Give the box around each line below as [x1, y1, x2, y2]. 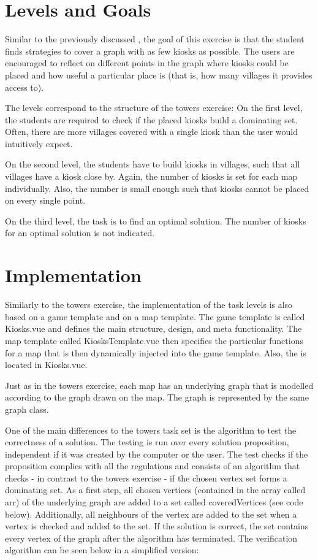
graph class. [5, 402, 49, 415]
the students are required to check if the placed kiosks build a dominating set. [5, 113, 298, 126]
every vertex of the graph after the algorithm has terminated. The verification [5, 531, 298, 544]
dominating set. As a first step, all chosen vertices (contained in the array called [5, 483, 306, 496]
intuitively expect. [5, 137, 73, 150]
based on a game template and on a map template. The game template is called [5, 310, 305, 323]
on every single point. [5, 194, 86, 207]
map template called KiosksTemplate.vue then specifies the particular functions [5, 334, 303, 347]
